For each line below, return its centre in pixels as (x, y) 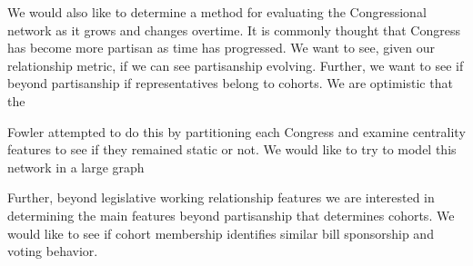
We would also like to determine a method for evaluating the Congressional (217, 12)
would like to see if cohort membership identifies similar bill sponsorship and (221, 233)
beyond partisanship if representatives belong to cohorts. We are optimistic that (230, 83)
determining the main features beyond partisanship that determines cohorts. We (231, 215)
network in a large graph (76, 167)
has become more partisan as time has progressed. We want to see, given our (221, 48)
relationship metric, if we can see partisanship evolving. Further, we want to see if (236, 65)
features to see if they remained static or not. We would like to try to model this (232, 149)
